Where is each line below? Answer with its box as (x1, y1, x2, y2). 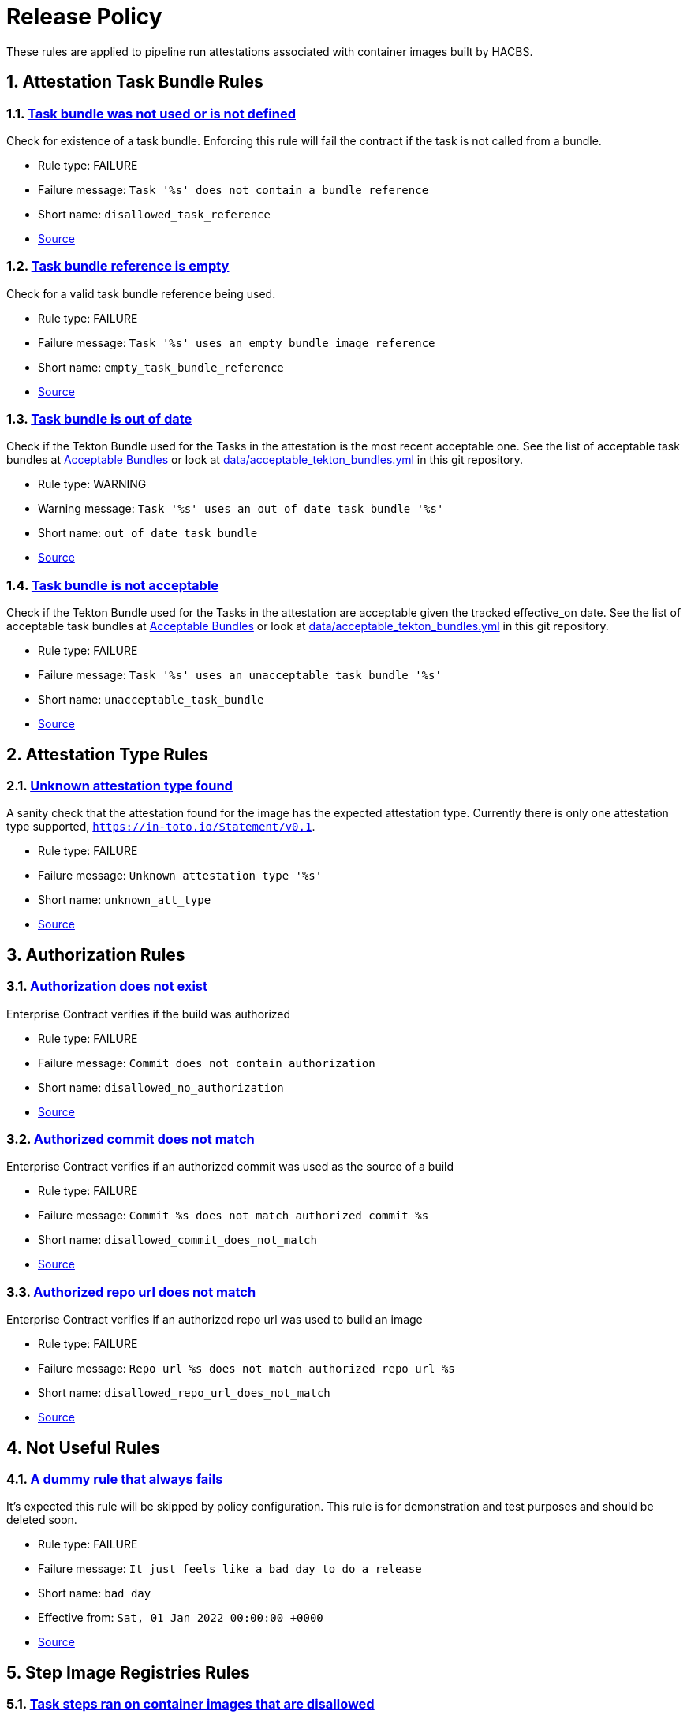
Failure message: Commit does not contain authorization (38, 1055, 375, 1070)
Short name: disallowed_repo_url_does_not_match (38, 1386, 330, 1400)
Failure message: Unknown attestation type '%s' (38, 868, 323, 883)
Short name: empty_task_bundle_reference (38, 360, 284, 374)
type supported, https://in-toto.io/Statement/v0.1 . (6, 820, 315, 834)
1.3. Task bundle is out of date (6, 411, 192, 428)
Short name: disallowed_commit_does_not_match (38, 1233, 317, 1247)
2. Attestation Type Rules (6, 744, 209, 764)
